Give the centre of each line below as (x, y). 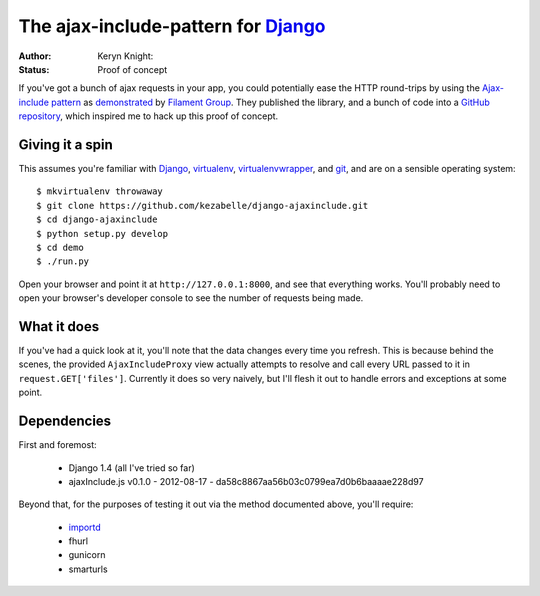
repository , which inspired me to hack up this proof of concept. (148, 116)
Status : (34, 69)
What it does (59, 326)
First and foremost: (57, 445)
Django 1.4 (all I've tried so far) (131, 467)
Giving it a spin (66, 144)
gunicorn (87, 555)
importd (85, 527)
